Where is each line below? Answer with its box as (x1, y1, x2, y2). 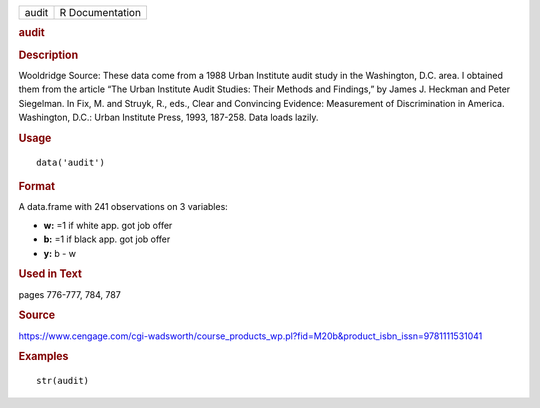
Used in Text (18, 267, 82, 281)
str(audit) (36, 375, 90, 387)
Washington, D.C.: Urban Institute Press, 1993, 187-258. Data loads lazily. (18, 111, 319, 124)
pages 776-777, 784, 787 (18, 288, 122, 300)
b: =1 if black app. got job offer (43, 233, 171, 245)
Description (18, 48, 79, 62)
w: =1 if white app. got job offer (43, 219, 173, 231)
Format (18, 180, 55, 194)
